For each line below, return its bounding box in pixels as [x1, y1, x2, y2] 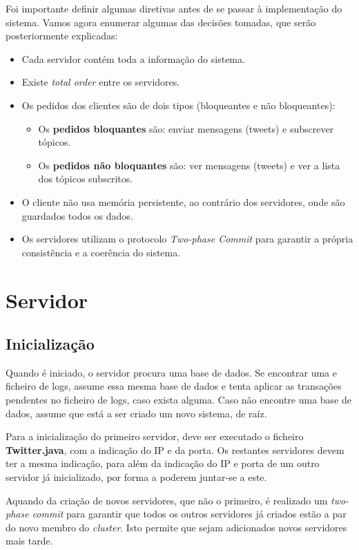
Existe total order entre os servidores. [21, 75, 180, 89]
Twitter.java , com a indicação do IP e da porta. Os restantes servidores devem [6, 442, 345, 457]
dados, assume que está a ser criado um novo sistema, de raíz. [6, 406, 267, 420]
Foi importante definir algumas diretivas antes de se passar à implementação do [6, 1, 342, 15]
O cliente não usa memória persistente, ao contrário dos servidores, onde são [21, 194, 345, 209]
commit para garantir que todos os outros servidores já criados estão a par [32, 506, 347, 521]
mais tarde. [6, 533, 53, 548]
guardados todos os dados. [21, 208, 133, 222]
